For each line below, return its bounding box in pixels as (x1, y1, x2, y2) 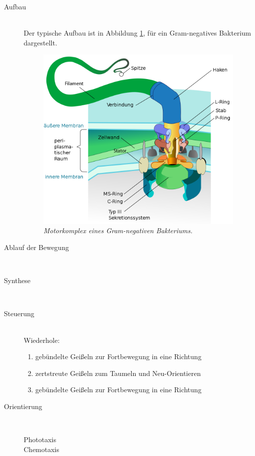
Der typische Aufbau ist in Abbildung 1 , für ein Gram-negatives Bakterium (24, 28, 251, 38)
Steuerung (4, 308, 35, 319)
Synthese (4, 275, 31, 286)
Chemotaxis (24, 444, 60, 454)
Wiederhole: (24, 334, 60, 345)
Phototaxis (24, 434, 57, 445)
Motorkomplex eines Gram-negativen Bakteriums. (43, 225, 193, 236)
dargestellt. (24, 37, 57, 47)
